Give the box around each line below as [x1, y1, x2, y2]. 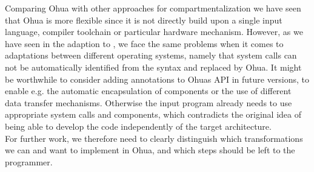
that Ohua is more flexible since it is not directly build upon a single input [5, 13, 282, 26]
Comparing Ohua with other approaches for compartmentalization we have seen [5, 2, 301, 14]
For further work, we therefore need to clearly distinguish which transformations [5, 132, 303, 144]
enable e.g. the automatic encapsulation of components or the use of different [5, 84, 292, 97]
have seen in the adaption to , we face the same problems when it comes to [5, 37, 284, 49]
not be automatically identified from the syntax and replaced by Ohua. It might [5, 60, 302, 73]
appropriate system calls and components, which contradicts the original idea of [5, 108, 301, 121]
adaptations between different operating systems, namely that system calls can [5, 49, 297, 62]
